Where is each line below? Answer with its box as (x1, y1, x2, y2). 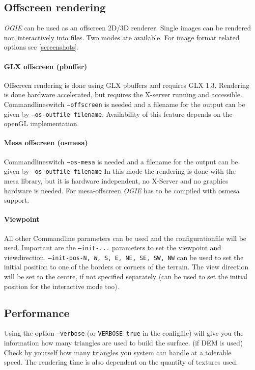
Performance (4, 305, 70, 320)
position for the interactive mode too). (4, 281, 119, 291)
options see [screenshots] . (4, 42, 79, 52)
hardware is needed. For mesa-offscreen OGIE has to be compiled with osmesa (4, 185, 240, 195)
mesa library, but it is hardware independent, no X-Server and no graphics (4, 175, 228, 185)
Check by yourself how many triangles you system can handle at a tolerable (4, 347, 231, 357)
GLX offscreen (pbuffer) (4, 61, 87, 71)
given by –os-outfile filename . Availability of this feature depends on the (4, 108, 233, 119)
